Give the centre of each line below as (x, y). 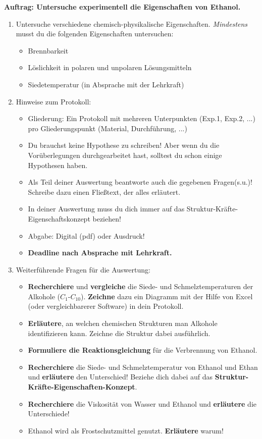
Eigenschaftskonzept (59, 218)
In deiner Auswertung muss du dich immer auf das (106, 209)
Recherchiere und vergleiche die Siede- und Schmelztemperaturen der (141, 286)
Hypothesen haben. (58, 165)
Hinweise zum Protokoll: (54, 101)
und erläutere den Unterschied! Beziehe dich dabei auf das (120, 377)
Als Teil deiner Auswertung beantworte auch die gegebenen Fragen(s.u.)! (140, 182)
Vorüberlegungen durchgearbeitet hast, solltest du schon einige (125, 155)
